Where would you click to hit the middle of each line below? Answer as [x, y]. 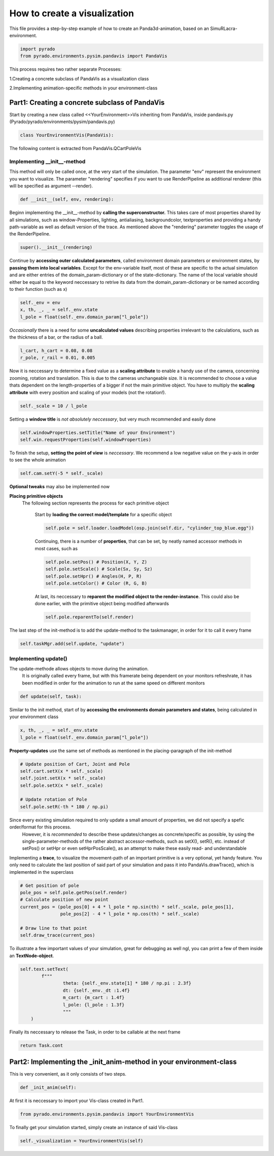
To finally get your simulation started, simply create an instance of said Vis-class [94, 1127]
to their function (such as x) [38, 289]
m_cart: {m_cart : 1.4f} [94, 998]
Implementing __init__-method [47, 162]
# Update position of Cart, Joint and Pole [75, 764]
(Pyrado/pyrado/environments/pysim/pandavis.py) [62, 122]
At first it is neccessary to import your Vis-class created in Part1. [77, 1101]
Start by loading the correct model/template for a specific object [103, 515]
